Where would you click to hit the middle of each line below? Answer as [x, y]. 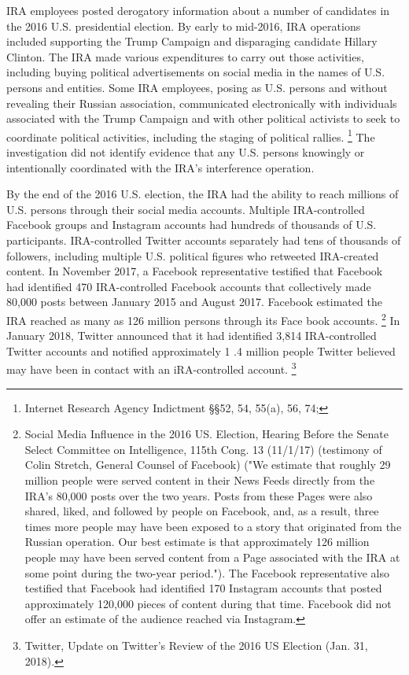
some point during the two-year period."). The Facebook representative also [207, 572]
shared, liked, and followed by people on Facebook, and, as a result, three [202, 511]
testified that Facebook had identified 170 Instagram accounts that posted [203, 588]
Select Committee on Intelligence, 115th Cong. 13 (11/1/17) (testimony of [203, 449]
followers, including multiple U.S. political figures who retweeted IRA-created [193, 255]
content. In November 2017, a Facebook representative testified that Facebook [195, 271]
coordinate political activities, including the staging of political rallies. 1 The [191, 135]
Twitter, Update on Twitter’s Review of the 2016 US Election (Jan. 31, [196, 645]
